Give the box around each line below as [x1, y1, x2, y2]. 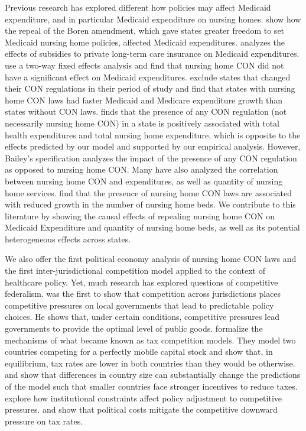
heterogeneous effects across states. [5, 232, 131, 245]
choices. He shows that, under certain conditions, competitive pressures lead [5, 310, 279, 323]
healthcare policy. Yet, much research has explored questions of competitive [5, 276, 278, 288]
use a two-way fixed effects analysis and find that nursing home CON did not [5, 59, 284, 71]
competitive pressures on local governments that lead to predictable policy [5, 299, 274, 311]
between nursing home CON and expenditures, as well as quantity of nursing [5, 174, 283, 187]
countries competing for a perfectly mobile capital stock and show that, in [5, 345, 273, 358]
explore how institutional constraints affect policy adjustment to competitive [5, 391, 282, 404]
